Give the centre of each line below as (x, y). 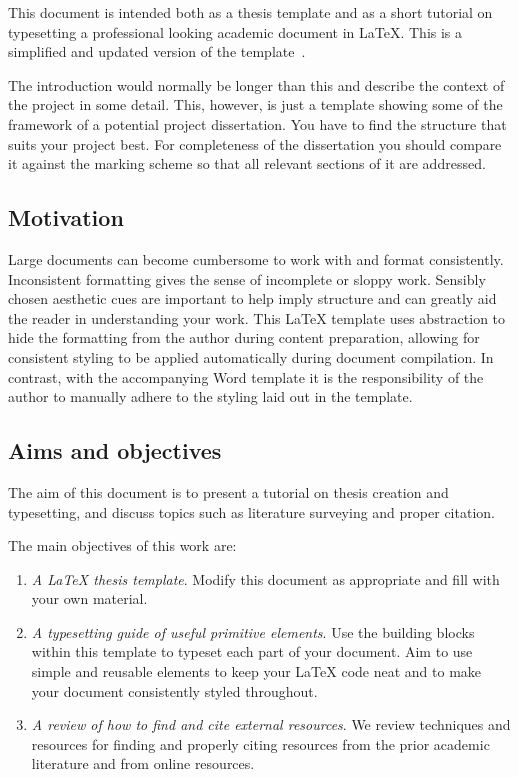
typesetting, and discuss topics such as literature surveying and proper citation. (251, 511)
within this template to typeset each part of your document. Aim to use (252, 651)
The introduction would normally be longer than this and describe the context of (256, 84)
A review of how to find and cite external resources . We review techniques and (271, 724)
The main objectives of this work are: (122, 545)
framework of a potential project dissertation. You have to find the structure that (257, 123)
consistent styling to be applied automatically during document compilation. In (251, 356)
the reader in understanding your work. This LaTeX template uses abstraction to (257, 317)
